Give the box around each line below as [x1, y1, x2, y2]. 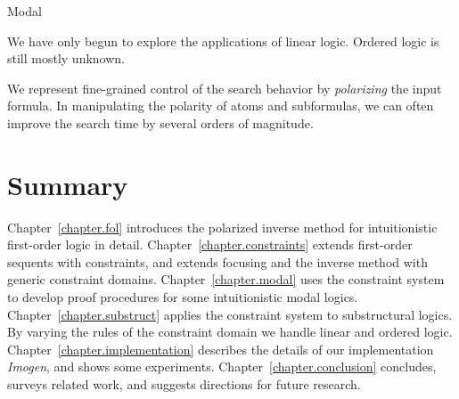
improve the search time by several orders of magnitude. [7, 113, 314, 132]
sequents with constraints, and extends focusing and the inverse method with [7, 252, 428, 271]
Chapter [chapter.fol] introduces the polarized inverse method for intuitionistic [7, 217, 438, 236]
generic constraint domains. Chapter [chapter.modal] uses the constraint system [7, 270, 445, 289]
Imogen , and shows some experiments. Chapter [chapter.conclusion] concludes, [7, 357, 437, 376]
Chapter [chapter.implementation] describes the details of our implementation [7, 339, 434, 358]
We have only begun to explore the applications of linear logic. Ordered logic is [7, 31, 439, 50]
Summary [7, 166, 128, 202]
